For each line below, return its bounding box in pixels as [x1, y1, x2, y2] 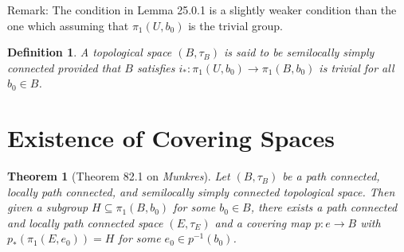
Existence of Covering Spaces [7, 122, 335, 154]
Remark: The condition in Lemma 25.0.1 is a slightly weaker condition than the [7, 2, 397, 17]
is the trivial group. [188, 17, 283, 33]
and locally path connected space [7, 214, 163, 231]
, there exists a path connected [250, 199, 398, 215]
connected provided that [7, 59, 121, 76]
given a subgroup [7, 199, 88, 215]
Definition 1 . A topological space [7, 44, 172, 60]
